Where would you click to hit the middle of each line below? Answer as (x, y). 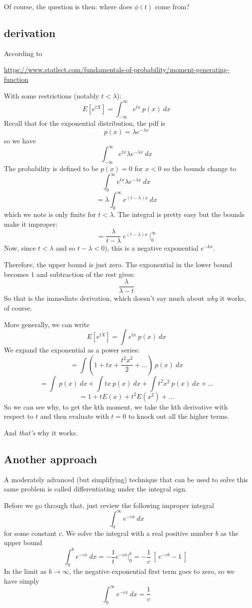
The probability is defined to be (51, 168)
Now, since (20, 248)
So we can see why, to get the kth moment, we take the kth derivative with (116, 406)
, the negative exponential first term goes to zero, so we (152, 571)
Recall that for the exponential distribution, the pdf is (85, 123)
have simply (22, 580)
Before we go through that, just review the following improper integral (109, 505)
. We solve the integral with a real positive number (137, 533)
